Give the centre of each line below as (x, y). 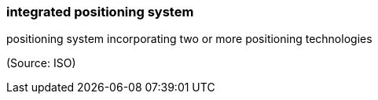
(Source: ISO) (41, 63)
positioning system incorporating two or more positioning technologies (189, 39)
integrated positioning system (100, 12)
